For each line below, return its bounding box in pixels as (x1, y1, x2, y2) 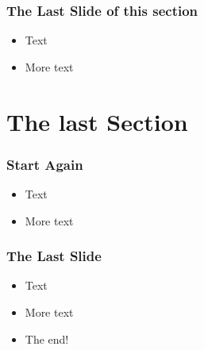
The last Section (6, 105, 188, 137)
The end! (25, 330, 69, 347)
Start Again (6, 154, 83, 174)
